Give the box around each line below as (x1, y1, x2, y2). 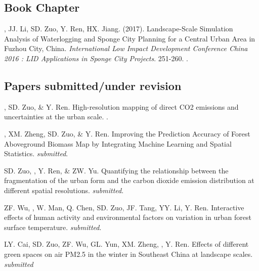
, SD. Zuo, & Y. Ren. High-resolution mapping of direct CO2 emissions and (4, 101, 239, 112)
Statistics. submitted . (4, 148, 68, 159)
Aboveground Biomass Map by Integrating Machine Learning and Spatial (4, 138, 232, 149)
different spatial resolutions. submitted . (4, 185, 124, 195)
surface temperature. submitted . (4, 221, 102, 232)
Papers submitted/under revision (4, 77, 182, 93)
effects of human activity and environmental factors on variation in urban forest (4, 212, 251, 222)
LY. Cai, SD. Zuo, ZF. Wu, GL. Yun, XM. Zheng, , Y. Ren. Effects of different (4, 239, 249, 249)
